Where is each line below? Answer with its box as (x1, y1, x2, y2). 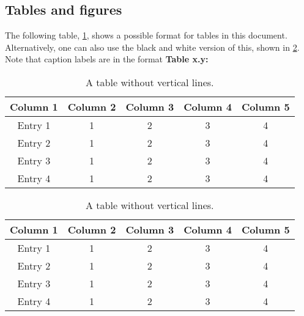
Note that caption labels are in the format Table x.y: (5, 53, 209, 65)
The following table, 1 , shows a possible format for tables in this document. (5, 29, 287, 42)
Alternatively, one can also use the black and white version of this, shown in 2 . (5, 40, 300, 53)
